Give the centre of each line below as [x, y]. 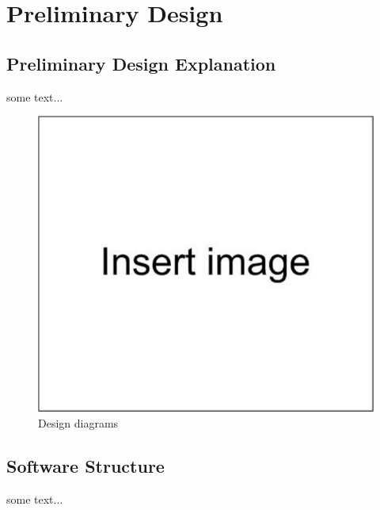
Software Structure [85, 465]
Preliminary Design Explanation [141, 63]
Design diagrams [78, 422]
